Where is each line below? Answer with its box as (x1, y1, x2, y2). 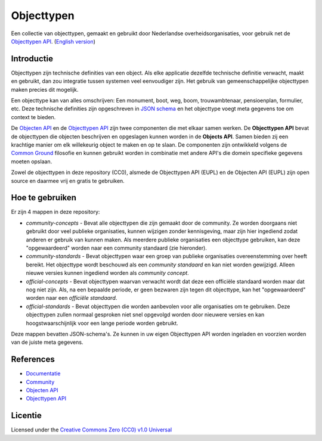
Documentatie (26, 370, 61, 377)
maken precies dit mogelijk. (11, 86, 79, 93)
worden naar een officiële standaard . (26, 294, 117, 302)
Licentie (11, 411, 42, 421)
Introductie (11, 54, 54, 64)
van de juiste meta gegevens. (11, 338, 83, 346)
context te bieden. (11, 113, 56, 120)
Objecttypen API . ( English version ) (11, 38, 95, 45)
